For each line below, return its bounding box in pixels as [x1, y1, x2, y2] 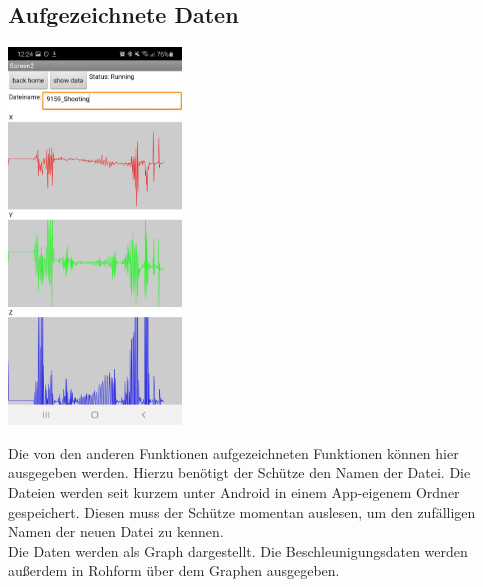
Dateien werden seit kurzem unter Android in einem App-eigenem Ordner [8, 481, 460, 502]
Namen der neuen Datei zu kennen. [8, 521, 224, 542]
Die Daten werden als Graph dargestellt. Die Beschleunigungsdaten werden [8, 540, 468, 561]
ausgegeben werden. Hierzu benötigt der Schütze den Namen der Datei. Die [8, 462, 471, 483]
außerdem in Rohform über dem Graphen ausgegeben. [8, 560, 340, 581]
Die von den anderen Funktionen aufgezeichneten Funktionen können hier [8, 442, 459, 463]
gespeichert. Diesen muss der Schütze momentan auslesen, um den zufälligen [8, 501, 476, 522]
